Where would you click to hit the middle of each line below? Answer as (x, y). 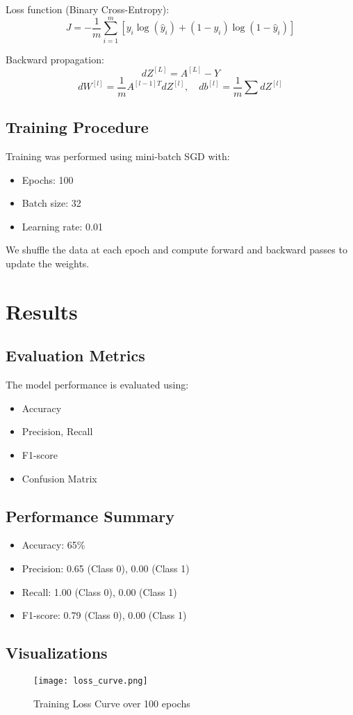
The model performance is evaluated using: (97, 385)
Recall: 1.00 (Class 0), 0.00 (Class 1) (99, 591)
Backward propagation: (55, 59)
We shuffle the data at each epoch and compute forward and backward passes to (176, 250)
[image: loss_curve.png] (91, 681)
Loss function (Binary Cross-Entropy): (88, 9)
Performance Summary (90, 516)
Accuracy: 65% (54, 545)
